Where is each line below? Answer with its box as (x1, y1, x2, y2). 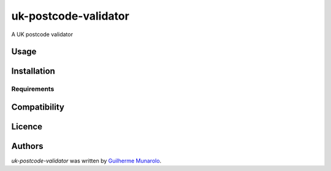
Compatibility (11, 102, 64, 112)
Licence (11, 121, 43, 132)
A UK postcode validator (11, 31, 74, 38)
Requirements (11, 85, 55, 93)
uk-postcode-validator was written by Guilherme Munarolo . (11, 157, 162, 165)
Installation (11, 66, 55, 77)
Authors (11, 141, 44, 151)
